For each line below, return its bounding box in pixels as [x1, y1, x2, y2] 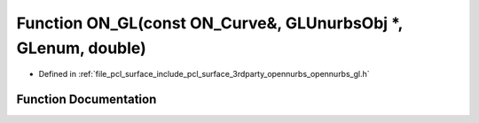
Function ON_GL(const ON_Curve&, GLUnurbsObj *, [16, 13, 404, 33]
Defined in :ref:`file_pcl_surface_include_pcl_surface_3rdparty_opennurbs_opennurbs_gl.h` [38, 69, 370, 80]
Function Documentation [16, 92, 157, 107]
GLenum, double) [16, 38, 146, 58]
